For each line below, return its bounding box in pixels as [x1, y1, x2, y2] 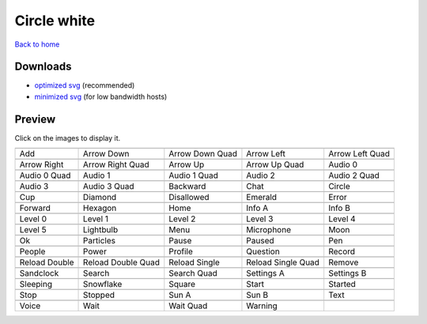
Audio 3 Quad [83, 181, 134, 192]
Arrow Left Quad [328, 149, 391, 160]
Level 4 [328, 213, 356, 224]
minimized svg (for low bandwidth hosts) [34, 92, 168, 101]
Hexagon [83, 202, 117, 213]
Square [168, 279, 196, 290]
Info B [328, 202, 351, 213]
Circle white [14, 12, 95, 29]
